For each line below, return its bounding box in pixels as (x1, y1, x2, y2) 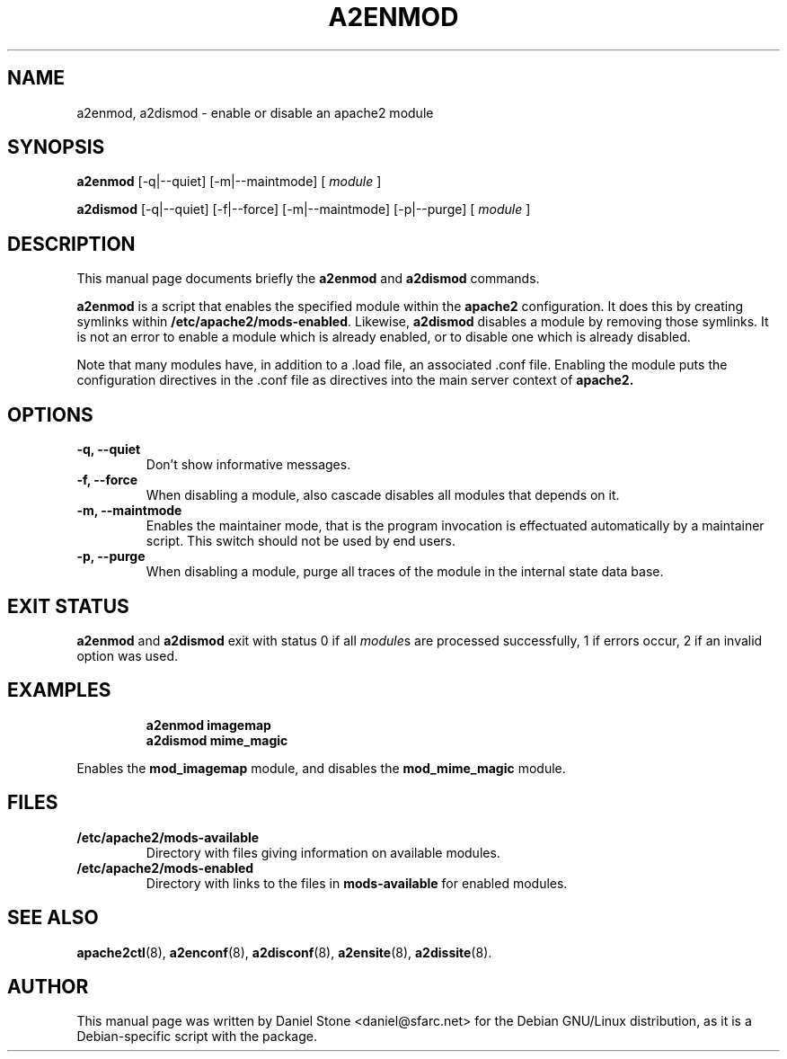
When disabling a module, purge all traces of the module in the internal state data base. (146, 564, 664, 580)
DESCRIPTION (7, 232, 136, 255)
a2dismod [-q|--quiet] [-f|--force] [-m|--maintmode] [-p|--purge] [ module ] (76, 201, 531, 218)
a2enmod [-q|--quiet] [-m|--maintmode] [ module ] (76, 174, 382, 190)
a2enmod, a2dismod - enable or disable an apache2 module (76, 104, 434, 120)
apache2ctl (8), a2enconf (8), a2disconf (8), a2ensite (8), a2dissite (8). (76, 944, 492, 960)
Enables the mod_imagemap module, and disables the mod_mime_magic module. (76, 760, 566, 776)
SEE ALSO (7, 906, 99, 930)
